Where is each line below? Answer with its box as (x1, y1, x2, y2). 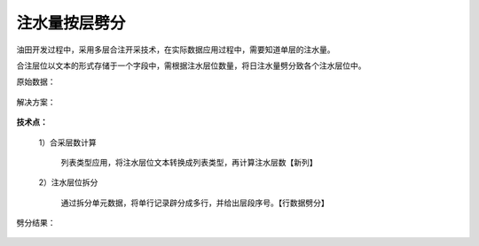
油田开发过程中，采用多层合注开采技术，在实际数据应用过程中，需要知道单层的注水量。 (16, 44, 335, 55)
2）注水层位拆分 (38, 177, 98, 188)
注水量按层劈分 (16, 13, 126, 33)
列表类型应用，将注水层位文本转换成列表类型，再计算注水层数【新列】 (60, 157, 318, 167)
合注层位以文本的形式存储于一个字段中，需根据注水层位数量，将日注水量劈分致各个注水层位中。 (16, 60, 366, 71)
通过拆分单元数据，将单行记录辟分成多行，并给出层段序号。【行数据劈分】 (60, 197, 329, 208)
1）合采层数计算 (38, 137, 97, 148)
